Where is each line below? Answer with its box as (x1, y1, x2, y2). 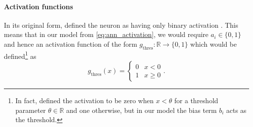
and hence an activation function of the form (4, 38, 137, 49)
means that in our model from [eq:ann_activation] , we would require (4, 29, 209, 39)
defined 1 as (4, 49, 36, 61)
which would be (190, 38, 237, 49)
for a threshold (174, 95, 218, 106)
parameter (15, 105, 46, 115)
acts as (226, 105, 247, 115)
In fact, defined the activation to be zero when (15, 95, 154, 106)
